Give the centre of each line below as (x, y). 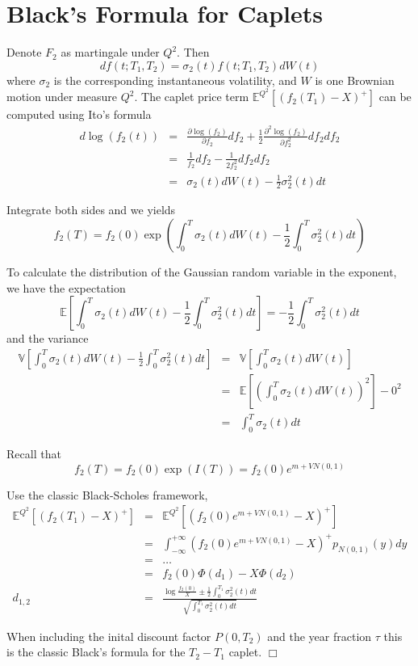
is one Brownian (355, 80)
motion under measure (62, 97)
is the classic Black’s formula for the (96, 652)
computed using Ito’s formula (79, 114)
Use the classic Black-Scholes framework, (107, 494)
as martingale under (110, 52)
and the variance (48, 338)
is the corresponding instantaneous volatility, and (175, 80)
